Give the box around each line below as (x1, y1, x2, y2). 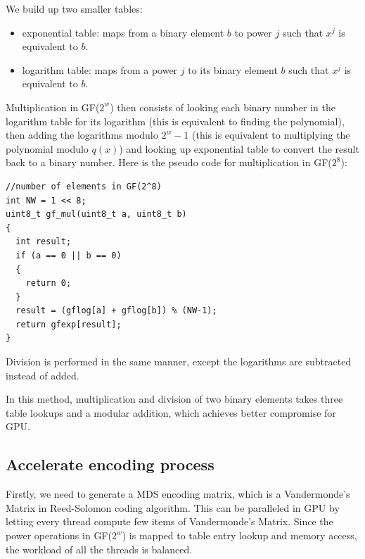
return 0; (25, 278, 72, 289)
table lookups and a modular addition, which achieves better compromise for (6, 405, 336, 420)
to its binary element (188, 62, 278, 77)
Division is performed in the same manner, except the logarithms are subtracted (6, 354, 352, 369)
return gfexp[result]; (15, 319, 122, 329)
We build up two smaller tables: (6, 1, 143, 15)
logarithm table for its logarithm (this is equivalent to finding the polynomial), (6, 113, 345, 128)
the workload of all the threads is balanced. (6, 541, 193, 556)
